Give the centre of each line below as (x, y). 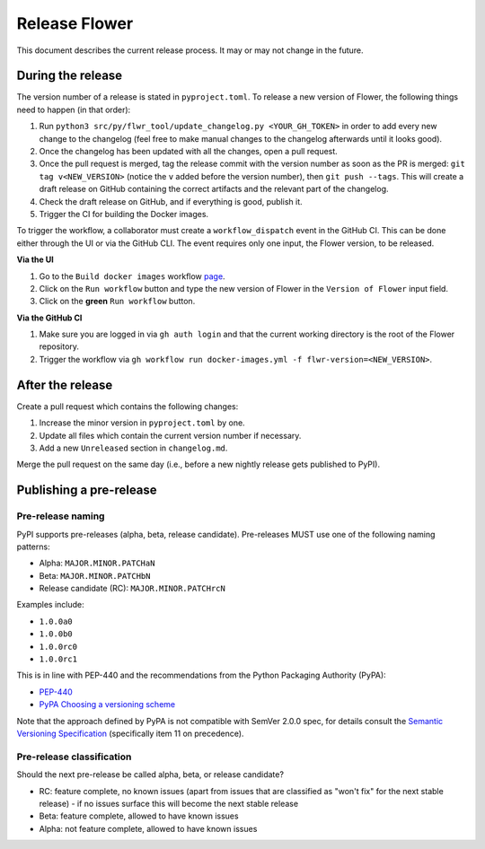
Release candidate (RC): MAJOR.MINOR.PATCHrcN (132, 589)
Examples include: (50, 605)
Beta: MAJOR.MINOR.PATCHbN (95, 575)
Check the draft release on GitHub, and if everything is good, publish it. (171, 201)
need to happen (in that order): (74, 109)
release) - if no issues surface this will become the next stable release (169, 803)
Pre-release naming (61, 516)
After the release (65, 385)
